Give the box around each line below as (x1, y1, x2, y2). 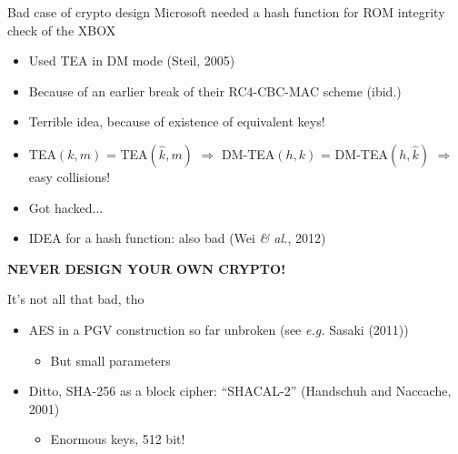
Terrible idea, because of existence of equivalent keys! (28, 112, 325, 131)
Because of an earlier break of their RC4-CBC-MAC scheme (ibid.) (28, 81, 402, 100)
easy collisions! (28, 166, 111, 186)
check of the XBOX (7, 20, 116, 39)
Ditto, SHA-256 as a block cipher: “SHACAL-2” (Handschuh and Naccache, (28, 381, 452, 400)
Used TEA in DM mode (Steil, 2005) (28, 51, 235, 70)
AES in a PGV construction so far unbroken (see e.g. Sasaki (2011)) (28, 319, 409, 338)
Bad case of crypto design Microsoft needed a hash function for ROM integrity (7, 3, 445, 21)
